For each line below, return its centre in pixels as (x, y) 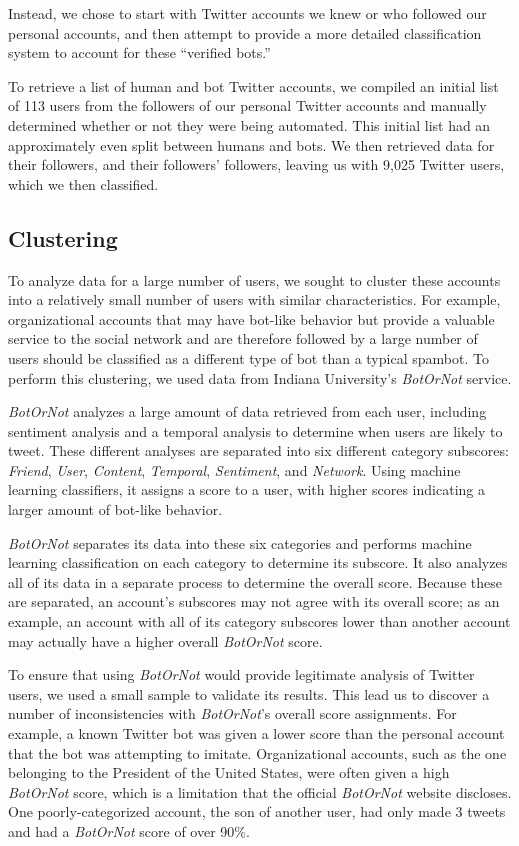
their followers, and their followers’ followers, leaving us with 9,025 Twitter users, (256, 164)
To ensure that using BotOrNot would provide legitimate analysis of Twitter (241, 674)
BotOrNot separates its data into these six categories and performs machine (240, 542)
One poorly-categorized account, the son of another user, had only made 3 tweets (257, 811)
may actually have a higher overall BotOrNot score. (165, 640)
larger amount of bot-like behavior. (115, 509)
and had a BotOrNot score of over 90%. (129, 830)
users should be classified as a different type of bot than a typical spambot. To (248, 357)
